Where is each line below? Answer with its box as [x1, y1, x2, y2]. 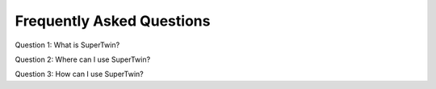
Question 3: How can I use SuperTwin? [15, 69, 145, 79]
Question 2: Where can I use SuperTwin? [15, 55, 151, 64]
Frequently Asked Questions [15, 12, 211, 30]
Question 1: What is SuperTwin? [15, 40, 120, 50]
